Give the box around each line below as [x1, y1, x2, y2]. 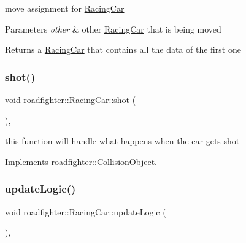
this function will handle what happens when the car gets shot [5, 134, 240, 147]
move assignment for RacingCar [5, 2, 125, 14]
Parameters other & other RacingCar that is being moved [5, 22, 221, 35]
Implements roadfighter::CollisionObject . [5, 155, 158, 168]
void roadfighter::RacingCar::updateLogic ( [5, 205, 166, 218]
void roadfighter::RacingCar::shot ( [5, 93, 136, 106]
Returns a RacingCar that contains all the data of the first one [5, 43, 241, 56]
